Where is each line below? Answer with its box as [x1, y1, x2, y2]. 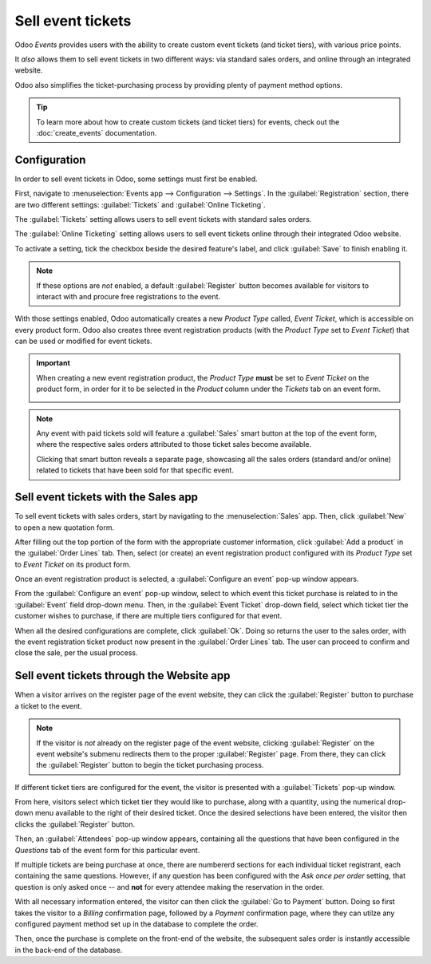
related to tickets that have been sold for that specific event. [36, 465, 235, 475]
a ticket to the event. [14, 701, 83, 710]
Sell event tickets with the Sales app [14, 491, 199, 504]
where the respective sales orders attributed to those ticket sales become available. [36, 440, 311, 449]
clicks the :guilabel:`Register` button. [14, 819, 136, 829]
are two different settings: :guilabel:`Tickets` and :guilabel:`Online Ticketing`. [14, 200, 266, 209]
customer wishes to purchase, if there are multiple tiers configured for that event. [14, 611, 283, 621]
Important [36, 358, 71, 368]
